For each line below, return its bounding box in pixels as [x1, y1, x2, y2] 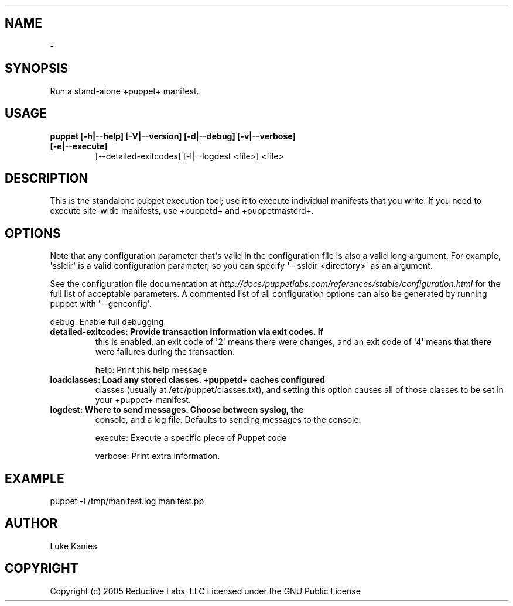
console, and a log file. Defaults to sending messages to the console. [95, 415, 361, 425]
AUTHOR [5, 516, 58, 531]
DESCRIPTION [5, 170, 88, 186]
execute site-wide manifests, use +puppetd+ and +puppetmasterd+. [50, 206, 314, 216]
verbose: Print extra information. [95, 451, 220, 461]
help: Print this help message [95, 365, 207, 375]
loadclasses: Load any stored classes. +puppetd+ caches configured [50, 375, 325, 385]
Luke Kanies [50, 540, 97, 551]
